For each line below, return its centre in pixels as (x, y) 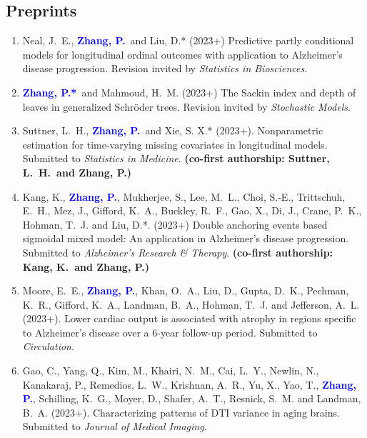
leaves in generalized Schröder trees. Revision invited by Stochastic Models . (186, 106)
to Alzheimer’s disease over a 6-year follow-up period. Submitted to (170, 332)
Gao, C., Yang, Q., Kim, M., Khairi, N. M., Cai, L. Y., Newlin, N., (171, 370)
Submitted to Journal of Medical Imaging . (115, 426)
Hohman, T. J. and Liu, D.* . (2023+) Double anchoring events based (175, 224)
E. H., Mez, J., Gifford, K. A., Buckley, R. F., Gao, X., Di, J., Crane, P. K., (192, 210)
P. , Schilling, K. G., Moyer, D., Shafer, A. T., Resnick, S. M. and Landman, (192, 398)
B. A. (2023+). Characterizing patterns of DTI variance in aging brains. (181, 412)
